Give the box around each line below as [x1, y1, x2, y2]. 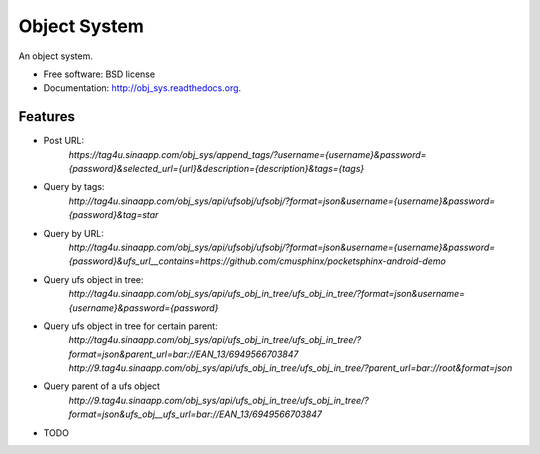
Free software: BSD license [43, 68, 155, 80]
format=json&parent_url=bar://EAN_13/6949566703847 [68, 348, 299, 360]
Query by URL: [43, 227, 104, 239]
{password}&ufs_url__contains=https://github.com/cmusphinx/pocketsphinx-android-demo [68, 255, 447, 267]
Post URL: [43, 135, 85, 147]
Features [18, 108, 75, 125]
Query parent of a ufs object [43, 380, 160, 392]
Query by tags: [43, 181, 105, 193]
